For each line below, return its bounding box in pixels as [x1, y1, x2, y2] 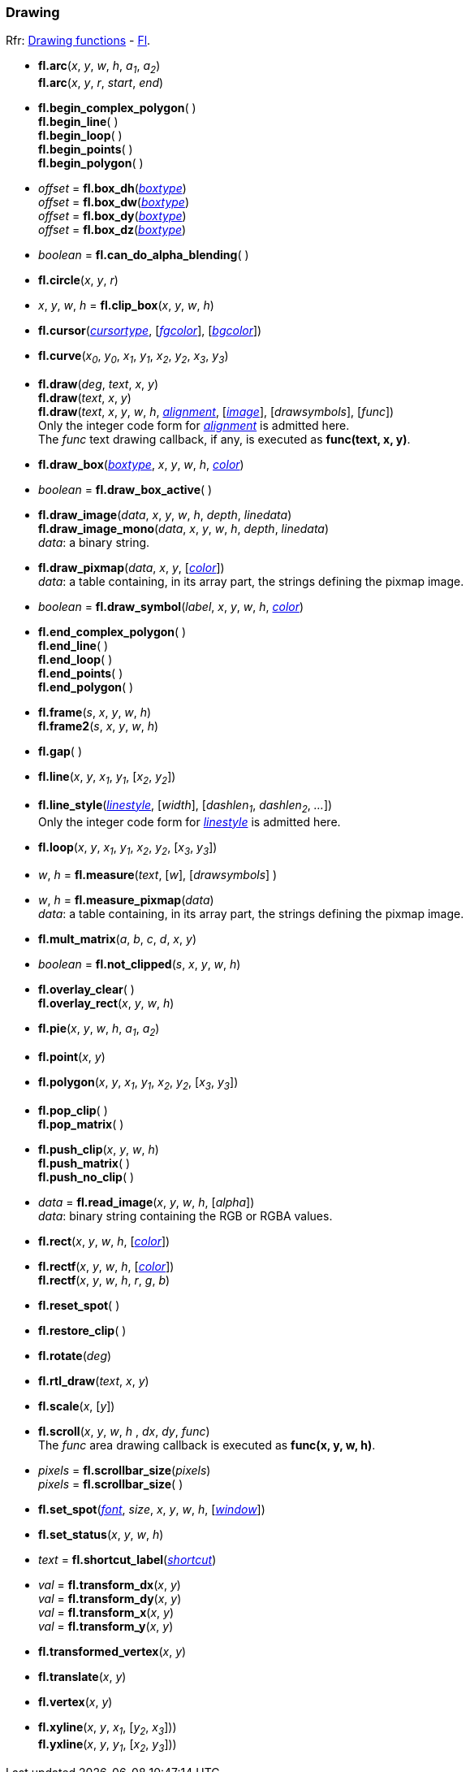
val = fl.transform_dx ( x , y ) [38, 1577, 181, 1592]
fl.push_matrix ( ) [38, 1155, 131, 1170]
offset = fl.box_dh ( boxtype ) [38, 181, 187, 196]
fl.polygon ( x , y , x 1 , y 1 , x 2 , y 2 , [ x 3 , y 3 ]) [38, 1075, 239, 1092]
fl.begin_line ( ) [38, 115, 119, 129]
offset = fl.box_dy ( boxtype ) [38, 209, 187, 223]
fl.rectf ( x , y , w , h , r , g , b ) [38, 1272, 170, 1287]
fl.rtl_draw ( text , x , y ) [38, 1373, 149, 1388]
